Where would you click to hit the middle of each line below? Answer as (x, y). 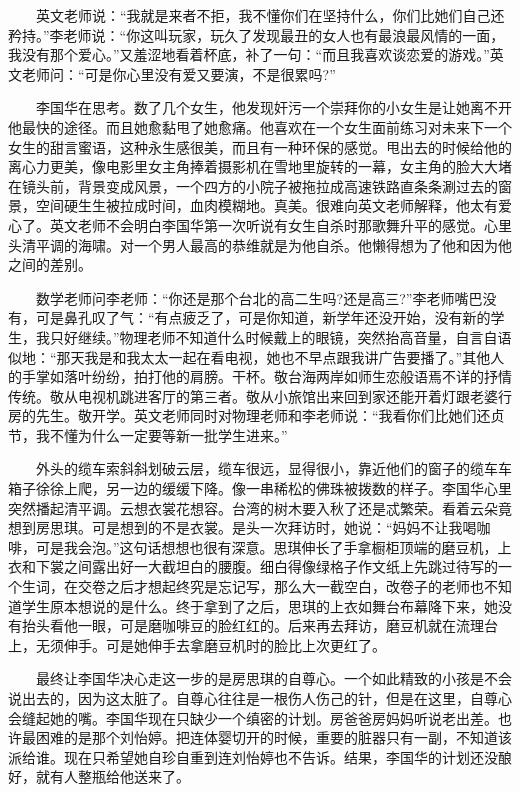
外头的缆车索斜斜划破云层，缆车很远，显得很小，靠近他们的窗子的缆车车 (273, 468)
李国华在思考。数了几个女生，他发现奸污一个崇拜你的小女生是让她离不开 (273, 107)
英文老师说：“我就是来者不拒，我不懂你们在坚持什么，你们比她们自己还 (270, 15)
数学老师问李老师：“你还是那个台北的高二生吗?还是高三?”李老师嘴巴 (259, 297)
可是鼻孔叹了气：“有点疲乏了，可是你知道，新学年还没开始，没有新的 (263, 317)
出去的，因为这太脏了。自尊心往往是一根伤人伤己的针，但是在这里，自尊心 (266, 698)
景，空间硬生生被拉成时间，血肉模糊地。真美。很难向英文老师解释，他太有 (253, 205)
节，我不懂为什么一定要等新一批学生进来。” (148, 434)
